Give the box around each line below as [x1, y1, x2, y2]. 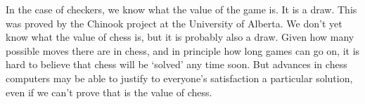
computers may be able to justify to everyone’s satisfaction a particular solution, [6, 70, 353, 85]
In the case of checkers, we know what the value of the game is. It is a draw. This [6, 2, 357, 16]
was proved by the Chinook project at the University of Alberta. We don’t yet [6, 15, 342, 30]
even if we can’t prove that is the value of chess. [6, 84, 212, 99]
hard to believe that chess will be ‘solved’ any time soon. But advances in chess [6, 57, 347, 72]
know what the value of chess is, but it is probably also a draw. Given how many [6, 30, 354, 44]
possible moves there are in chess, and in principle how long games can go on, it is [6, 43, 360, 58]
